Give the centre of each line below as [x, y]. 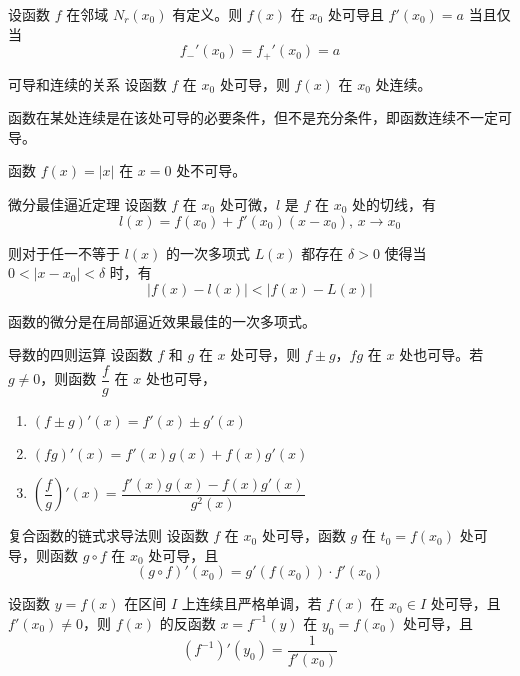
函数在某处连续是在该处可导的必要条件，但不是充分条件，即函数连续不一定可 [260, 117]
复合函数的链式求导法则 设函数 [108, 535]
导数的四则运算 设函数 [80, 354]
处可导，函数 [303, 535]
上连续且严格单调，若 [251, 603]
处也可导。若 [441, 354]
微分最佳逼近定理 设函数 [87, 204]
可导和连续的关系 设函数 [87, 83]
